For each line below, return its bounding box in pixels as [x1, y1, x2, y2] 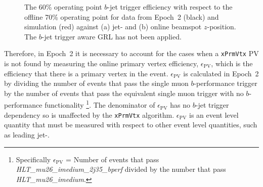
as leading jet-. [4, 129, 50, 139]
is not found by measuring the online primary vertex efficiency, [4, 58, 199, 69]
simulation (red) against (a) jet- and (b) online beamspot [24, 21, 202, 32]
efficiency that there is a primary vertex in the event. [4, 68, 168, 78]
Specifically [16, 154, 51, 164]
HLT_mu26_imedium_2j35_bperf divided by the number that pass [16, 164, 226, 174]
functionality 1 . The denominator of [45, 98, 155, 110]
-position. [207, 21, 236, 32]
